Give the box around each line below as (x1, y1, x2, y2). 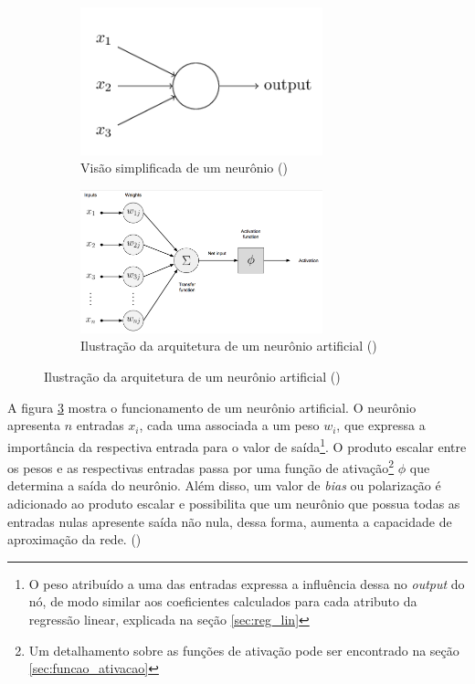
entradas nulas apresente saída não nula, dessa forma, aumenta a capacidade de (7, 511, 452, 531)
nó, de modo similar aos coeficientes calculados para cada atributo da (28, 592, 417, 611)
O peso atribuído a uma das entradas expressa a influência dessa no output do (28, 574, 465, 593)
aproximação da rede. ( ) (7, 530, 142, 549)
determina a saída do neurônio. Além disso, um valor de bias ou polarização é (7, 476, 441, 495)
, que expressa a (336, 416, 426, 435)
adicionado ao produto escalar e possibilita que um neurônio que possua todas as (7, 493, 460, 512)
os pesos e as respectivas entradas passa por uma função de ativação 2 (7, 456, 395, 477)
